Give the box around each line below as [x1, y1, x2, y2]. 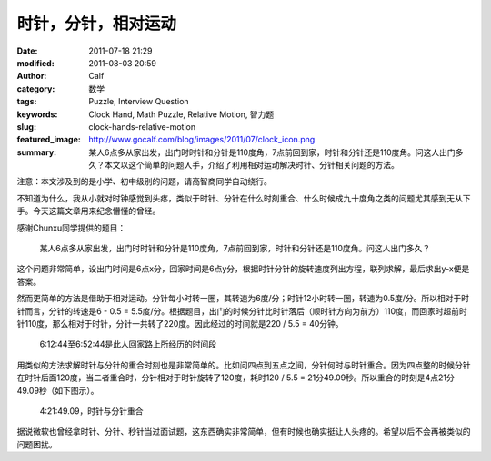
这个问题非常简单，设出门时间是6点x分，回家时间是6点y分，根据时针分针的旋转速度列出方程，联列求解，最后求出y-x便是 [16, 263, 470, 274]
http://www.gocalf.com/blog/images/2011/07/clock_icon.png [88, 134, 316, 145]
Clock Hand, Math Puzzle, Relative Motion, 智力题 [88, 109, 275, 120]
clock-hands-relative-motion [88, 121, 195, 132]
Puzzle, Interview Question [88, 96, 190, 107]
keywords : [16, 109, 58, 120]
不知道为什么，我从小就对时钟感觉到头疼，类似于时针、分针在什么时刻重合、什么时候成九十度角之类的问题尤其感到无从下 [16, 192, 471, 203]
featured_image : [16, 134, 81, 145]
